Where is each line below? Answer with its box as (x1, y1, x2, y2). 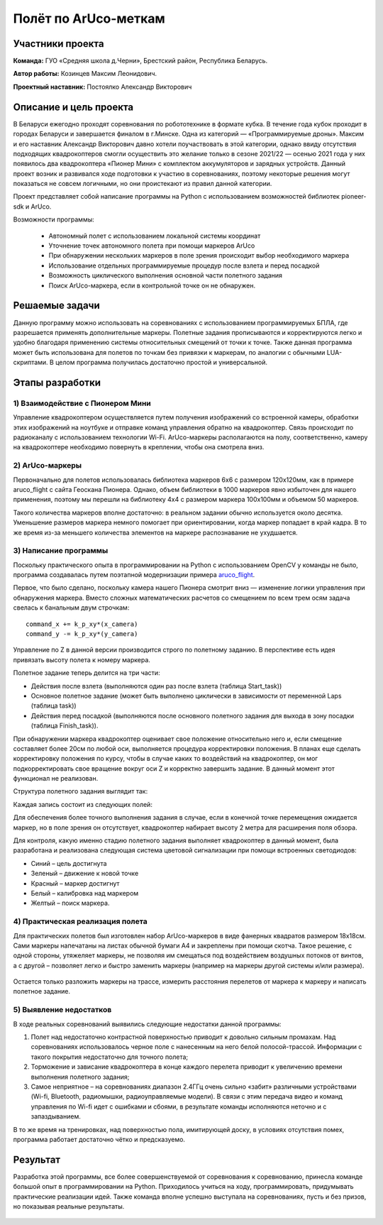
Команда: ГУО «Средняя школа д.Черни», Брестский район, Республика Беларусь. (13, 57, 268, 65)
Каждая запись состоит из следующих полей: (13, 800, 152, 808)
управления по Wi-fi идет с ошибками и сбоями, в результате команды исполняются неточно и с (30, 1102, 327, 1111)
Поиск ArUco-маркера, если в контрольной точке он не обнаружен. (48, 281, 255, 290)
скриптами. (13, 358, 49, 367)
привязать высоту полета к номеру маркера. (13, 655, 150, 664)
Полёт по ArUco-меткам (13, 11, 166, 26)
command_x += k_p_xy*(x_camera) (26, 620, 138, 628)
